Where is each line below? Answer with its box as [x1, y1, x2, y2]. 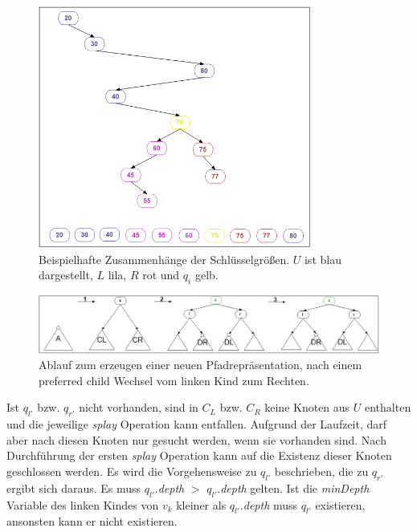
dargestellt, [39, 266, 93, 283]
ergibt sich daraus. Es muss [6, 479, 141, 496]
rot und [142, 266, 180, 283]
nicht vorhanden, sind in [79, 399, 198, 416]
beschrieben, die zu [274, 463, 369, 480]
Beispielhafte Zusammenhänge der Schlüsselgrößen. [39, 250, 290, 267]
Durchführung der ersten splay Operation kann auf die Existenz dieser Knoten [6, 447, 392, 464]
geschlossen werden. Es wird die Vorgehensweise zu [6, 463, 257, 480]
